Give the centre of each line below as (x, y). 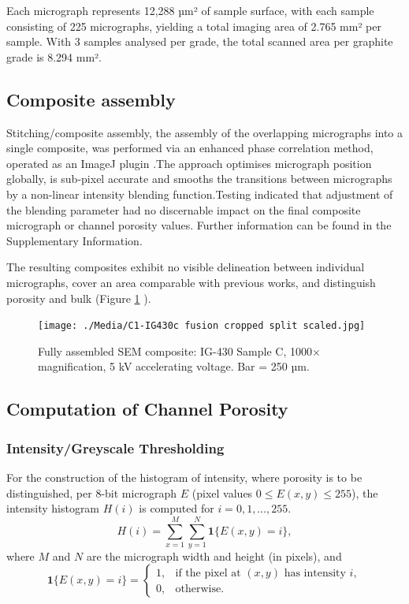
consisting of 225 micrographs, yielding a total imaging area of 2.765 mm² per (194, 26)
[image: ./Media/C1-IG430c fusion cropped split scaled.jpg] (202, 326)
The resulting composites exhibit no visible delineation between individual (186, 267)
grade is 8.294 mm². (54, 56)
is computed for (177, 508)
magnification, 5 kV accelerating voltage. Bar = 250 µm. (174, 366)
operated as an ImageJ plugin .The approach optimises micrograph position (189, 163)
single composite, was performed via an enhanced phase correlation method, (190, 148)
